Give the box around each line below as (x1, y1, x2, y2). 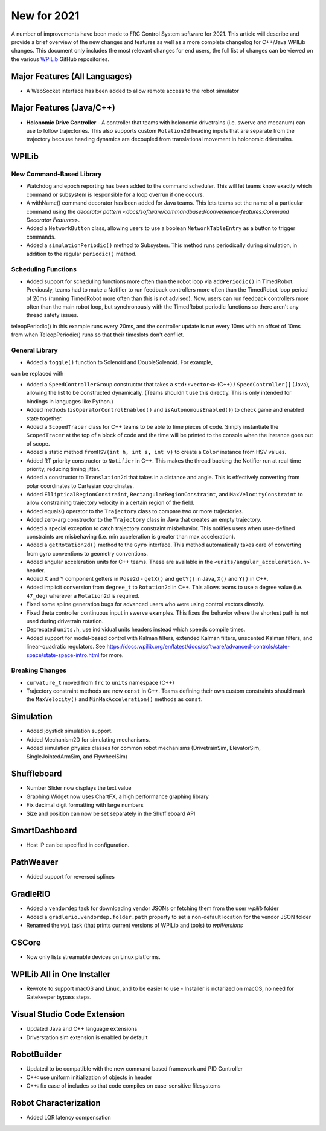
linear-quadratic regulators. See (26, 643, 106, 650)
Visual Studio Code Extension (11, 1009, 126, 1020)
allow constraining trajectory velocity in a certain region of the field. (26, 499, 194, 507)
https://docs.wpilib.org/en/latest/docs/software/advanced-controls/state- (106, 643, 290, 650)
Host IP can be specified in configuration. (26, 841, 130, 848)
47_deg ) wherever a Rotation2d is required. (26, 592, 140, 599)
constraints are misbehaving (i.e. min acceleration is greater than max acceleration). (26, 533, 235, 540)
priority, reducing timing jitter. (26, 465, 100, 472)
